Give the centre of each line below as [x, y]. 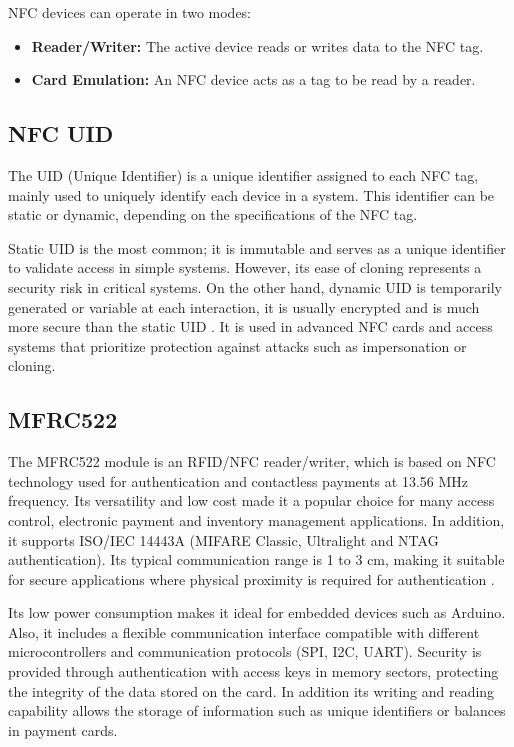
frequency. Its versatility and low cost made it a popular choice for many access [251, 500]
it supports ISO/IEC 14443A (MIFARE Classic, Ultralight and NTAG [223, 539]
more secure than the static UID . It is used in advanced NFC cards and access [250, 326]
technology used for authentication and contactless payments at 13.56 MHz [238, 480]
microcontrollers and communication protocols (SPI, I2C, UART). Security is [245, 651]
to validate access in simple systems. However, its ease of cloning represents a [245, 267]
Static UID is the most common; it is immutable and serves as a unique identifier [257, 247]
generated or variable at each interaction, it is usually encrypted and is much [244, 306]
